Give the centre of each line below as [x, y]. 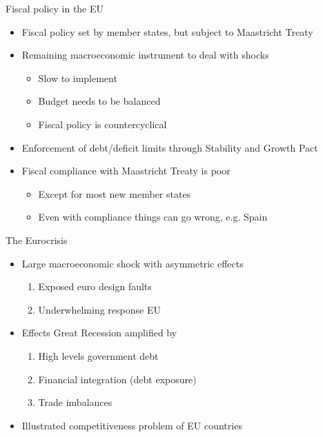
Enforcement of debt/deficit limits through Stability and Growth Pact [170, 147]
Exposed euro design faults [95, 286]
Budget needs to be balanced [99, 101]
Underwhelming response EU [99, 309]
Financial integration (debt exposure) [117, 379]
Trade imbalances [75, 402]
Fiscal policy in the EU [55, 8]
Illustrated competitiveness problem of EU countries [132, 425]
